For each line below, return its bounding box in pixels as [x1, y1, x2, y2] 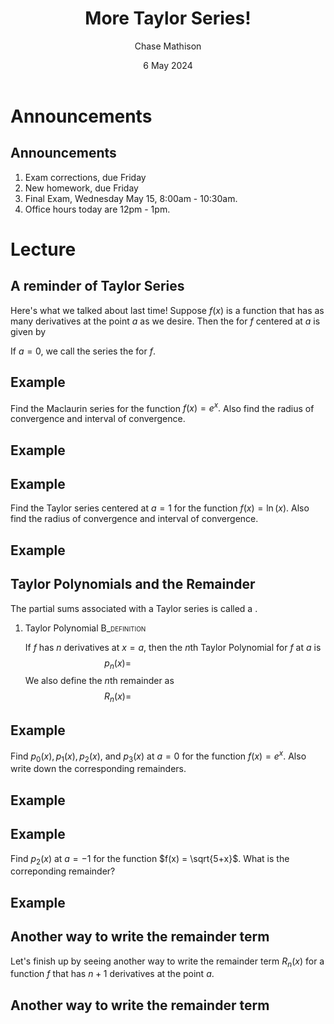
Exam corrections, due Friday [24, 171, 147, 183]
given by [10, 325, 47, 337]
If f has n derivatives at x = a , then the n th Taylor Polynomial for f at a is [24, 641, 322, 653]
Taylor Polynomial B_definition [24, 622, 147, 634]
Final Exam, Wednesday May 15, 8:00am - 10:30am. [24, 192, 238, 204]
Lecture [10, 238, 77, 261]
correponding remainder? [10, 865, 116, 877]
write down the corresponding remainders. [10, 763, 187, 775]
